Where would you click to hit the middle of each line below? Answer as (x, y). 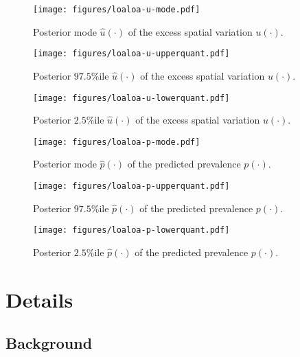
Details (39, 299)
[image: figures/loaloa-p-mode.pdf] (117, 142)
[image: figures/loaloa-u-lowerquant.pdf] (131, 98)
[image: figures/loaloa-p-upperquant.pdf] (131, 186)
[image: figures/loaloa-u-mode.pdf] (117, 10)
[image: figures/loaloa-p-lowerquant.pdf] (131, 230)
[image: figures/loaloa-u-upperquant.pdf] (131, 54)
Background (49, 343)
